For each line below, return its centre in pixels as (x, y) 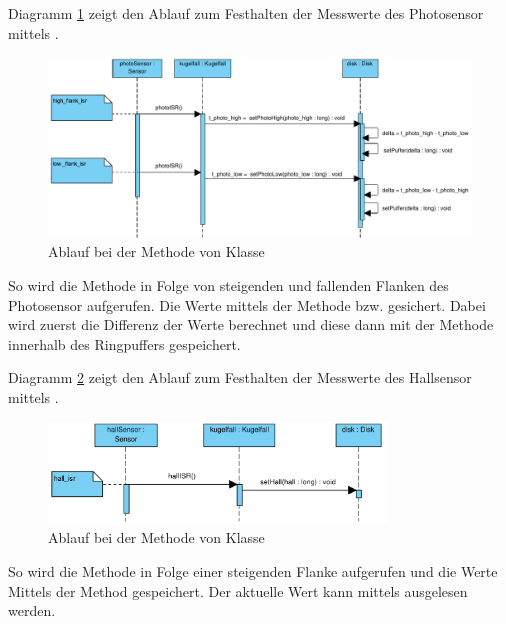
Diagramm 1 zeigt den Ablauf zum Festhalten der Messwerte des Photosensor (246, 13)
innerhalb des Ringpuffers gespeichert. (124, 343)
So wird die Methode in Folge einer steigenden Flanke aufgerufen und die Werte (253, 571)
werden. (32, 610)
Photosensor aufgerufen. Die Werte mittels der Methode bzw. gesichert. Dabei (247, 304)
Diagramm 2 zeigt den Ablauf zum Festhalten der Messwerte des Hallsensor (240, 377)
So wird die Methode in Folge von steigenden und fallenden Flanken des (228, 284)
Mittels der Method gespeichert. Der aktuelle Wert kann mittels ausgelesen (238, 590)
